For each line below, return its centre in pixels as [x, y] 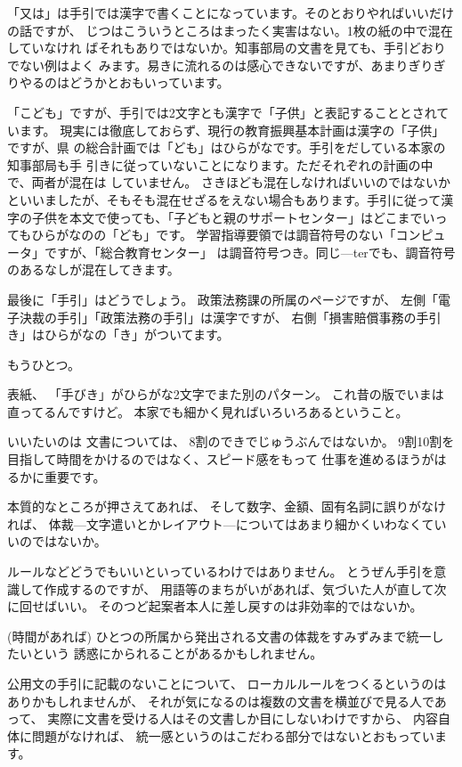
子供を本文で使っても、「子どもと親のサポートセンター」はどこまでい [233, 217]
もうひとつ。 [44, 364]
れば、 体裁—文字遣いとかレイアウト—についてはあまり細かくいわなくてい [227, 523]
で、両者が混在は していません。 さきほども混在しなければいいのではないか [229, 182]
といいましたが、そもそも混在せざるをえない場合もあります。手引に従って [224, 199]
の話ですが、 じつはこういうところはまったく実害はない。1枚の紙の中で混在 [230, 30]
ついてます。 [193, 335]
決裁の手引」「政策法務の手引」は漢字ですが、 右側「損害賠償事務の [218, 317]
